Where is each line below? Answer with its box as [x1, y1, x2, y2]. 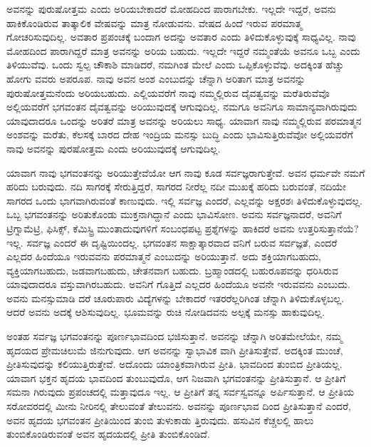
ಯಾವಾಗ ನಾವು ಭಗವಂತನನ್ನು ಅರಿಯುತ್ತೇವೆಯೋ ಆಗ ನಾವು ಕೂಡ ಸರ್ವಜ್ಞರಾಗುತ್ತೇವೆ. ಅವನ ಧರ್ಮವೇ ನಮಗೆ [6, 165, 365, 180]
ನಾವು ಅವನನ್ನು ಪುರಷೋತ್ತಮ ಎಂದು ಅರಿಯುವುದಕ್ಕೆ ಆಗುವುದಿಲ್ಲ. [6, 140, 221, 155]
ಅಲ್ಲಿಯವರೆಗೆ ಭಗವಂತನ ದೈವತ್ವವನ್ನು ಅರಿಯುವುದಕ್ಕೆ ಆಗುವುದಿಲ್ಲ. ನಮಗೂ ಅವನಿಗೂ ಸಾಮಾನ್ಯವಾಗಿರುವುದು [6, 99, 357, 114]
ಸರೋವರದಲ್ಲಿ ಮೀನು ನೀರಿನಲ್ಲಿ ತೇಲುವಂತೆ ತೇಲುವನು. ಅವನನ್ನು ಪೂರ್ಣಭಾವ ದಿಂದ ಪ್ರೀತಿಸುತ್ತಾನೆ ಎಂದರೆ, [6, 399, 352, 413]
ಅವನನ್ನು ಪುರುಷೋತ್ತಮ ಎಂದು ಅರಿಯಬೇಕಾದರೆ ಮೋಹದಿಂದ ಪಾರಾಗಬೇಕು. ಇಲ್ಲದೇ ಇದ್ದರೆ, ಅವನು [6, 1, 336, 16]
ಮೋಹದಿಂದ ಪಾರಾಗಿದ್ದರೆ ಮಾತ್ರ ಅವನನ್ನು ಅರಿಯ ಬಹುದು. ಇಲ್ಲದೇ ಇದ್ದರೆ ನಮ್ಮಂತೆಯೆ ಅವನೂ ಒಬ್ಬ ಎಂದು [6, 43, 360, 58]
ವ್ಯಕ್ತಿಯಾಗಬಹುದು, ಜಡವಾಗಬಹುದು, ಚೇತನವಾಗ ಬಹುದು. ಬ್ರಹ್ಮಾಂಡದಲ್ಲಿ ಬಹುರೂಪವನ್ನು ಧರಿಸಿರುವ [6, 262, 339, 277]
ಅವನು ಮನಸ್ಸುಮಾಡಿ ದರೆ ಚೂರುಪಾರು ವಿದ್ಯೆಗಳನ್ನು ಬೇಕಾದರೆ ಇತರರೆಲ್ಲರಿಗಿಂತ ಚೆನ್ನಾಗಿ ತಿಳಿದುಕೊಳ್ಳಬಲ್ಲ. [6, 290, 345, 305]
